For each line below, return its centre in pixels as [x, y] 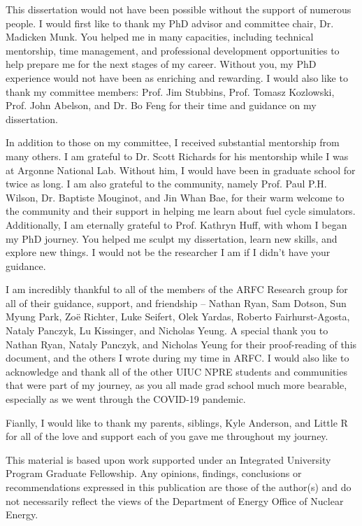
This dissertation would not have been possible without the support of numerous [179, 9]
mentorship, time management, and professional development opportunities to [173, 50]
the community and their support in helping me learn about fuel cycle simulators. [181, 211]
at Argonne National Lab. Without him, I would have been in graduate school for [181, 170]
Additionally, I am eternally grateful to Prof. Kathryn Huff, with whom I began [176, 224]
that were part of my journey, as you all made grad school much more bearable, [176, 385]
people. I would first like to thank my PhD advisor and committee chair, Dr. [170, 23]
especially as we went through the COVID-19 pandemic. [126, 399]
